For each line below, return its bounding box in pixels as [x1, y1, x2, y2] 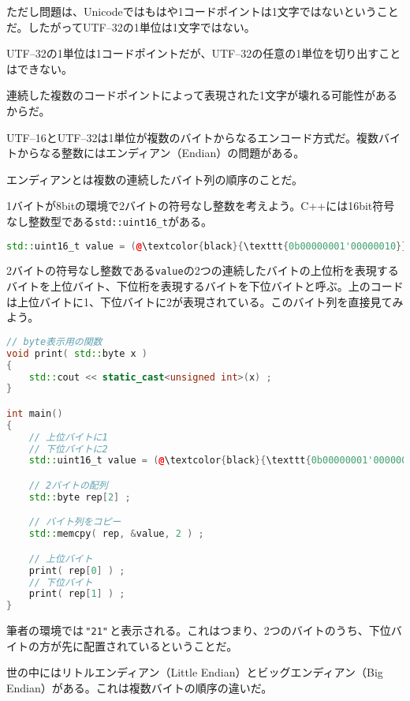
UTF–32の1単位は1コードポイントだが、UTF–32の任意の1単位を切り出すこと [6, 45, 401, 62]
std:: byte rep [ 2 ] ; [28, 491, 131, 503]
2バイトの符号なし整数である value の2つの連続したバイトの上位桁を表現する [6, 262, 399, 279]
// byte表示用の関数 [6, 336, 102, 347]
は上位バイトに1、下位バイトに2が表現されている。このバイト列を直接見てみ [6, 293, 404, 309]
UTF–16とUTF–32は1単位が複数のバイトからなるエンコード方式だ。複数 [6, 129, 379, 145]
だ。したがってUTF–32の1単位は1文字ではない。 [6, 18, 255, 35]
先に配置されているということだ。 [61, 637, 238, 654]
